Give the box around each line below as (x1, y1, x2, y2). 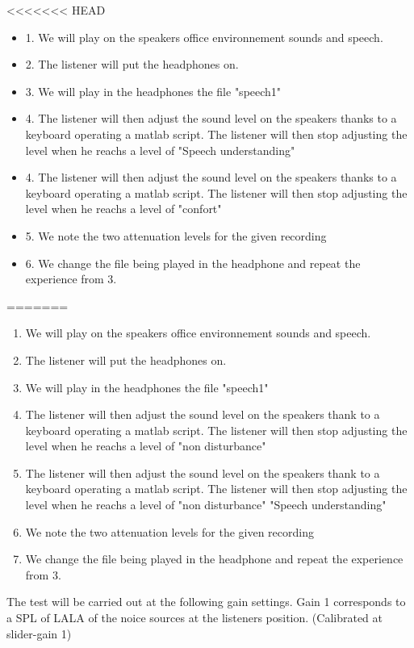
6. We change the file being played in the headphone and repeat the (25, 254, 361, 271)
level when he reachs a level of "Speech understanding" (25, 141, 295, 158)
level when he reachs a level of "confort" (25, 200, 222, 217)
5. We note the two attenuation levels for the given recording (25, 227, 327, 244)
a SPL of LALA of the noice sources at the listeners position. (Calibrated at (6, 609, 383, 626)
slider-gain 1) (6, 625, 72, 642)
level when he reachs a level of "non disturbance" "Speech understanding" (25, 496, 387, 513)
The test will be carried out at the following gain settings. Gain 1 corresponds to (6, 593, 406, 610)
